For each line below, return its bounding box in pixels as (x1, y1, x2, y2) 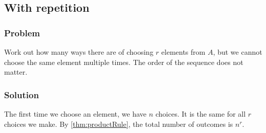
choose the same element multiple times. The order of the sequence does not (4, 56, 243, 67)
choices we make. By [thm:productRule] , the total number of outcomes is (4, 118, 233, 129)
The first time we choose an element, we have (4, 108, 147, 119)
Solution (4, 88, 39, 101)
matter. (4, 66, 28, 77)
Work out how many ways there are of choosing (4, 47, 154, 57)
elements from (161, 47, 206, 57)
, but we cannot (213, 47, 262, 57)
